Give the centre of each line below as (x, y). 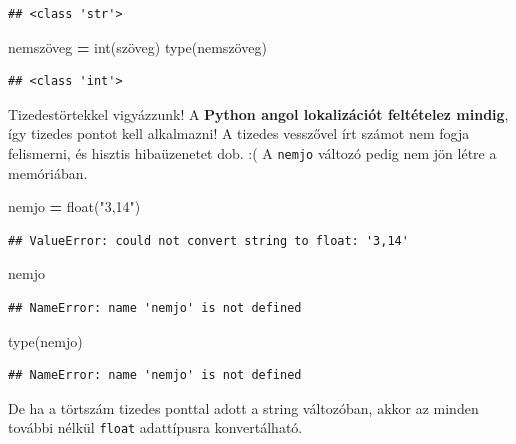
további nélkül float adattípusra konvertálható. (155, 427)
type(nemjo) (45, 340)
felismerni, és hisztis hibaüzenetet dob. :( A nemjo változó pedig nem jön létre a (252, 152)
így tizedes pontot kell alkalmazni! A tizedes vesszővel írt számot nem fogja (239, 133)
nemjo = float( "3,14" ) (74, 206)
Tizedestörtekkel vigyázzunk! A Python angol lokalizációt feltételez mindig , (258, 113)
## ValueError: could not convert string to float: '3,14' (208, 240)
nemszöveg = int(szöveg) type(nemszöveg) (137, 46)
